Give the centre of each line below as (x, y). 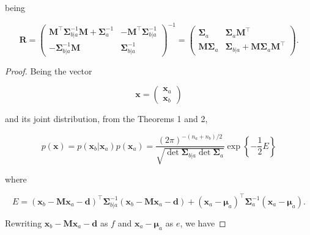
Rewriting (24, 222)
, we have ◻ (203, 222)
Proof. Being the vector (49, 70)
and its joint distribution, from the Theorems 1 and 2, (106, 119)
